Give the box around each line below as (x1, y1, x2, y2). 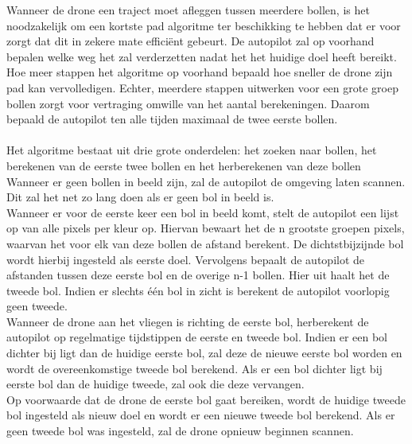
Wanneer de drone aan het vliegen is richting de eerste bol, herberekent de (6, 313, 369, 329)
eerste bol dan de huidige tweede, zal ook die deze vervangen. (6, 376, 305, 392)
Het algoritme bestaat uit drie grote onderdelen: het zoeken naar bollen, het (6, 142, 377, 158)
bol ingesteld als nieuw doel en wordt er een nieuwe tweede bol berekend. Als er (6, 407, 395, 423)
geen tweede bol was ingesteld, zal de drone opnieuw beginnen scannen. (6, 423, 354, 439)
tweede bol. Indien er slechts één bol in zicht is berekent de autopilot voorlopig (6, 282, 390, 298)
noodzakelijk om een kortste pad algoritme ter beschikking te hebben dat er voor (6, 17, 401, 33)
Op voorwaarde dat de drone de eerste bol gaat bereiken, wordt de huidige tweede (6, 391, 406, 407)
